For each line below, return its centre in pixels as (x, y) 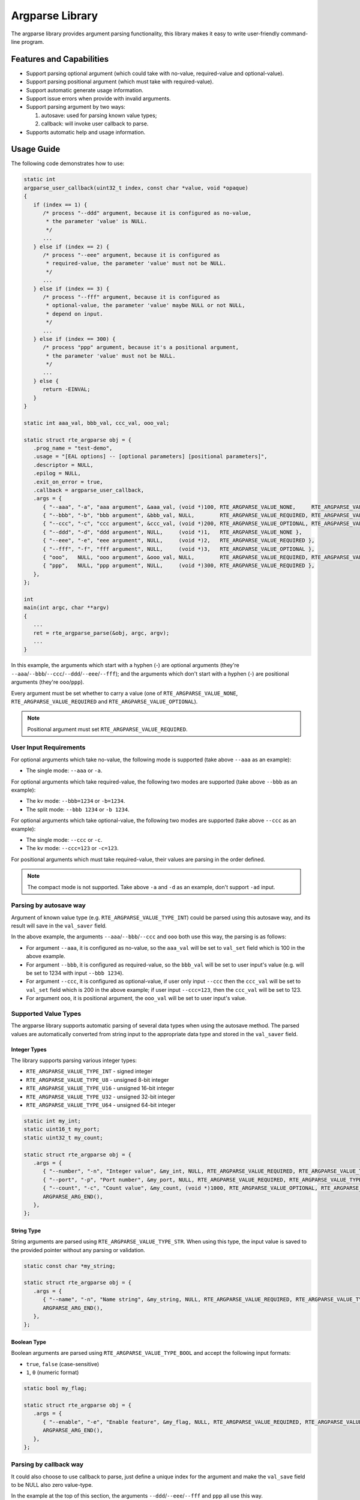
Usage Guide (36, 149)
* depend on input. (74, 314)
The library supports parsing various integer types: (74, 1060)
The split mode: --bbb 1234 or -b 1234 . (78, 809)
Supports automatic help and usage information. (86, 132)
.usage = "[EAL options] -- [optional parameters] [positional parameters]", (150, 457)
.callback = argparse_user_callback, (88, 490)
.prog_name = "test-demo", (73, 448)
